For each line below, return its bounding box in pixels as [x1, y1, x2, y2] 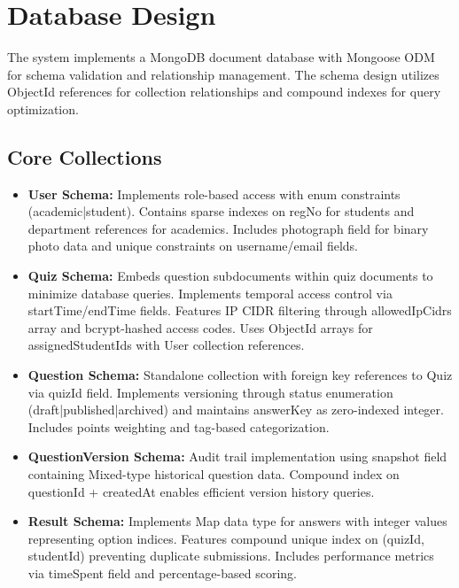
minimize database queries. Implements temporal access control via [27, 283, 393, 302]
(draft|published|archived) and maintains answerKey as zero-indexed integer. [27, 400, 444, 419]
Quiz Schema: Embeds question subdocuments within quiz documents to [27, 267, 433, 285]
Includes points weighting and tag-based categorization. [27, 417, 330, 436]
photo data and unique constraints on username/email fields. [27, 236, 358, 255]
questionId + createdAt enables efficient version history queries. [27, 482, 375, 500]
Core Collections [7, 143, 162, 170]
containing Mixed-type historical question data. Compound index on [27, 465, 400, 484]
